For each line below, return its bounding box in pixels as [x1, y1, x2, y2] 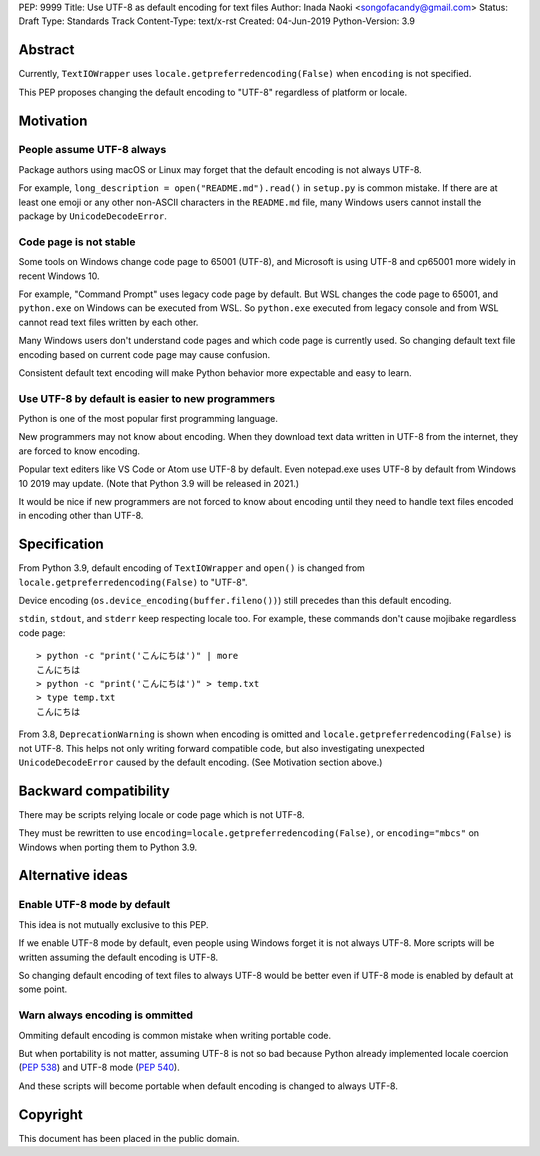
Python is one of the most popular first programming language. [18, 413, 279, 425]
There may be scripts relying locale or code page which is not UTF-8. [18, 808, 305, 820]
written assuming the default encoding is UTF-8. [18, 951, 219, 963]
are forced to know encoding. [18, 445, 140, 457]
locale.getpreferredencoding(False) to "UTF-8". [18, 576, 249, 588]
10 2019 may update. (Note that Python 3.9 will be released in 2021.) [18, 477, 300, 489]
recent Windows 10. [18, 270, 100, 282]
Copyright [18, 1106, 84, 1123]
